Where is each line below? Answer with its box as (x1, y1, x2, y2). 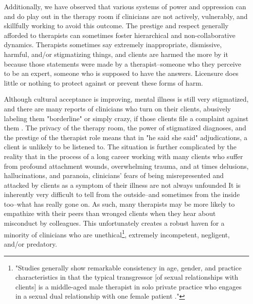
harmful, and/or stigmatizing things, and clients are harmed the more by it (4, 49, 228, 59)
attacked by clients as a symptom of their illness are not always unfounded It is (4, 179, 241, 190)
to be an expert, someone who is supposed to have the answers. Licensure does (4, 68, 238, 78)
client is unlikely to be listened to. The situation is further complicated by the (4, 142, 236, 152)
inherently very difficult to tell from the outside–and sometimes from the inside (4, 189, 240, 199)
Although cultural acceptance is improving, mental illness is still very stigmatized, (4, 94, 249, 104)
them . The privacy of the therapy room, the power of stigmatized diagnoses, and (4, 123, 247, 133)
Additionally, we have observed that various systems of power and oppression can (4, 1, 246, 11)
